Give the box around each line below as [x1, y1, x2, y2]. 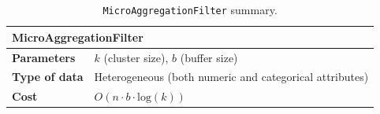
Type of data [12, 68, 84, 85]
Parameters [12, 49, 76, 65]
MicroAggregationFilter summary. [102, 2, 278, 17]
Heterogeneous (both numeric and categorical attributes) [94, 68, 369, 85]
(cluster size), [103, 49, 169, 65]
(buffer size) [180, 49, 238, 65]
